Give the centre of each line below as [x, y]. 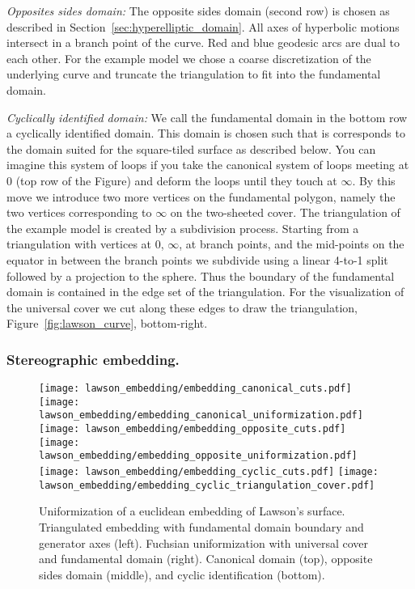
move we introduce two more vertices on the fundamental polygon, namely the [201, 196]
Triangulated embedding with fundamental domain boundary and [201, 526]
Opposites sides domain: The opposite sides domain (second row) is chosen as [198, 11]
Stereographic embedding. [93, 359]
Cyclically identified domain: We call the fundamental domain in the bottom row [207, 117]
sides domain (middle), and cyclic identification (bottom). [182, 574]
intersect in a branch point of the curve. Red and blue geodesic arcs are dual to [203, 42]
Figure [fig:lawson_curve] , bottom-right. [107, 323]
